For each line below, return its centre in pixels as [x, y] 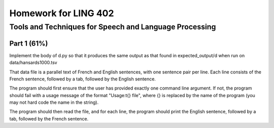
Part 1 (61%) [29, 43]
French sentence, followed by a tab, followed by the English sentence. [82, 79]
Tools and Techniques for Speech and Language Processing [113, 27]
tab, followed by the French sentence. [49, 118]
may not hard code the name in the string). [54, 102]
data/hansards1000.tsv [33, 63]
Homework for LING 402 [62, 13]
